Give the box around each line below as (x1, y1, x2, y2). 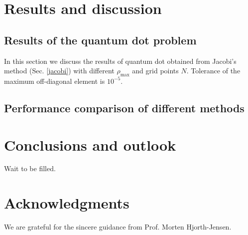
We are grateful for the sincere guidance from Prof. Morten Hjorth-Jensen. (4, 222, 232, 232)
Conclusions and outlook (4, 134, 176, 155)
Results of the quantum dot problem (4, 32, 197, 47)
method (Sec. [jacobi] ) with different (4, 65, 115, 76)
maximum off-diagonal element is (4, 75, 105, 86)
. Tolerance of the (186, 65, 241, 76)
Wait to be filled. (4, 163, 56, 174)
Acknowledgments (4, 193, 129, 213)
